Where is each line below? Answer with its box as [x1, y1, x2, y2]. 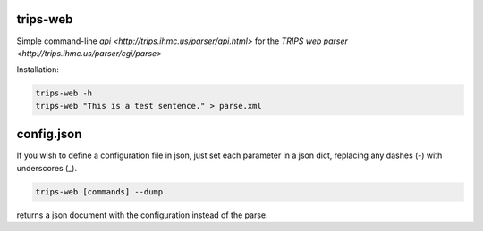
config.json [16, 127, 82, 142]
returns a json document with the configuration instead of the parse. [16, 210, 268, 220]
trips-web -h [35, 88, 93, 98]
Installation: [16, 64, 60, 75]
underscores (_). [16, 162, 78, 173]
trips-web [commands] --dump [35, 186, 164, 196]
